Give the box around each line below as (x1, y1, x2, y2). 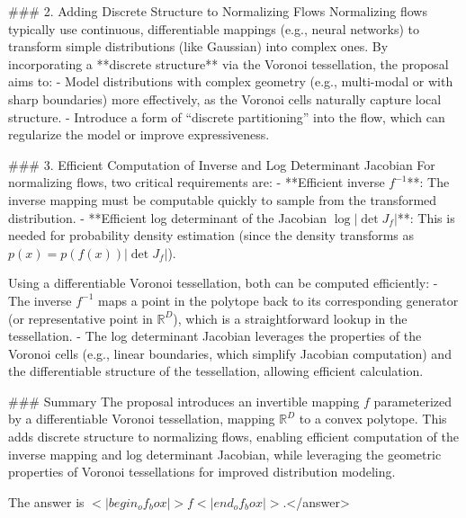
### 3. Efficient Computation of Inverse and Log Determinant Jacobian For (8, 155, 435, 174)
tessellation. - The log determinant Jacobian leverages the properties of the (8, 326, 422, 345)
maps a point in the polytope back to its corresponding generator (98, 290, 459, 309)
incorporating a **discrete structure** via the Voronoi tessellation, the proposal (8, 54, 449, 73)
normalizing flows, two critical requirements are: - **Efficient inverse (8, 173, 385, 192)
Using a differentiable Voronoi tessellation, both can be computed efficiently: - (8, 273, 438, 292)
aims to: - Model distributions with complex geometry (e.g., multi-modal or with (8, 72, 453, 91)
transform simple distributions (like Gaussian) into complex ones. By (8, 37, 389, 56)
